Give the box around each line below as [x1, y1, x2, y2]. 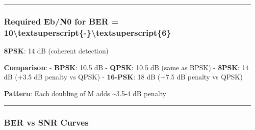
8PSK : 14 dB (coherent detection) [4, 46, 109, 56]
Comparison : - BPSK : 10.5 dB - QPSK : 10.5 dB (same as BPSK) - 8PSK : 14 [4, 62, 249, 72]
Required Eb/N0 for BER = [4, 15, 119, 27]
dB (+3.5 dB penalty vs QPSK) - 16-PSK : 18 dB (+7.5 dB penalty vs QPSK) [4, 72, 243, 82]
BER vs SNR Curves [4, 116, 89, 129]
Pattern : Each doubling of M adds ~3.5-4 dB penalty [4, 88, 166, 98]
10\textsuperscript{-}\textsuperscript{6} [4, 26, 171, 38]
